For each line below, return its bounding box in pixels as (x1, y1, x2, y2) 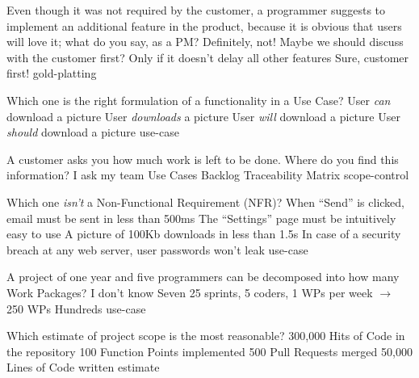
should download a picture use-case (6, 124, 179, 141)
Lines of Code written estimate (6, 359, 160, 376)
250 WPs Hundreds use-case (6, 300, 146, 317)
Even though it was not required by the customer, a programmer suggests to (6, 2, 386, 18)
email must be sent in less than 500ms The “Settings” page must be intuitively (6, 209, 396, 226)
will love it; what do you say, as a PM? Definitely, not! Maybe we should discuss (6, 33, 404, 50)
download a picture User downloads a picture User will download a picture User (6, 107, 400, 124)
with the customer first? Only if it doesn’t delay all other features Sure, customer (6, 48, 409, 65)
